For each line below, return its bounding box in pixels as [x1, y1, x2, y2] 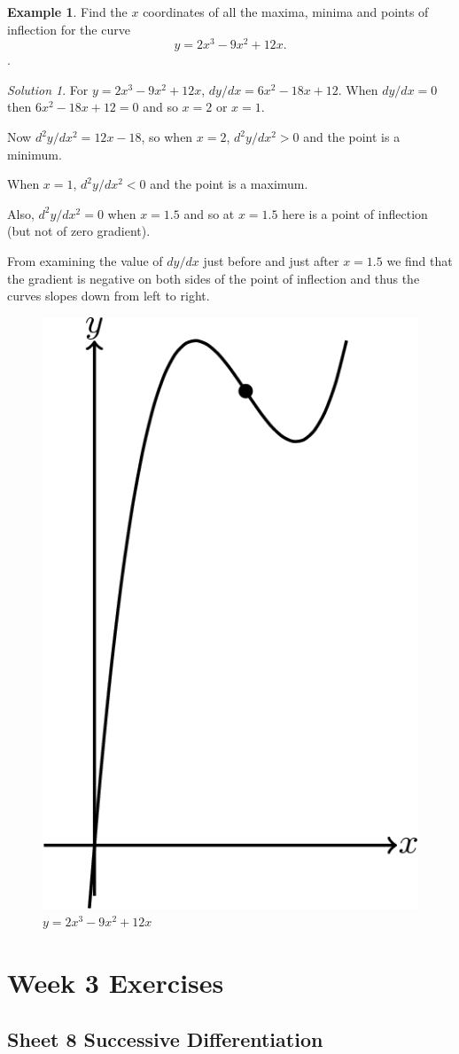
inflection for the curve [7, 20, 130, 38]
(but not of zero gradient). [7, 222, 151, 240]
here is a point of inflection [282, 204, 428, 223]
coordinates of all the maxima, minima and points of [143, 3, 429, 20]
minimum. [7, 144, 62, 163]
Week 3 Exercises [7, 964, 224, 1000]
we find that [386, 252, 453, 270]
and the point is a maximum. [150, 175, 308, 193]
